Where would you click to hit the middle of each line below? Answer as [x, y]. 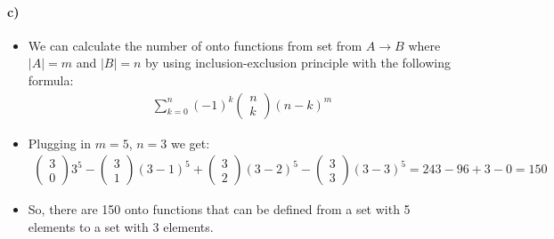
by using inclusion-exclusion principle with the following [298, 63]
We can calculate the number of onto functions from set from [195, 45]
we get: [190, 143]
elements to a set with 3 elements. [121, 226]
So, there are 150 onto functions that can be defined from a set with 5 [219, 209]
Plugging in [60, 143]
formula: [51, 80]
